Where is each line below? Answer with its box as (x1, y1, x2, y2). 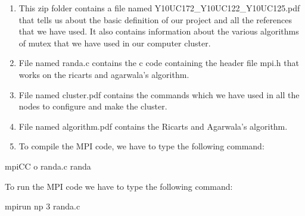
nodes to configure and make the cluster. (18, 100, 167, 112)
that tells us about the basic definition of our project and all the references (18, 13, 292, 26)
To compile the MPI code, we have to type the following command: (18, 140, 264, 152)
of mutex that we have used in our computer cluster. (18, 36, 211, 49)
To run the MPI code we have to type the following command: (5, 180, 233, 192)
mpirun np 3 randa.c (5, 200, 80, 212)
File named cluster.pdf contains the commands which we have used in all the (18, 88, 300, 101)
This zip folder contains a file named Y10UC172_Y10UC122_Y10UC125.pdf (18, 2, 300, 14)
